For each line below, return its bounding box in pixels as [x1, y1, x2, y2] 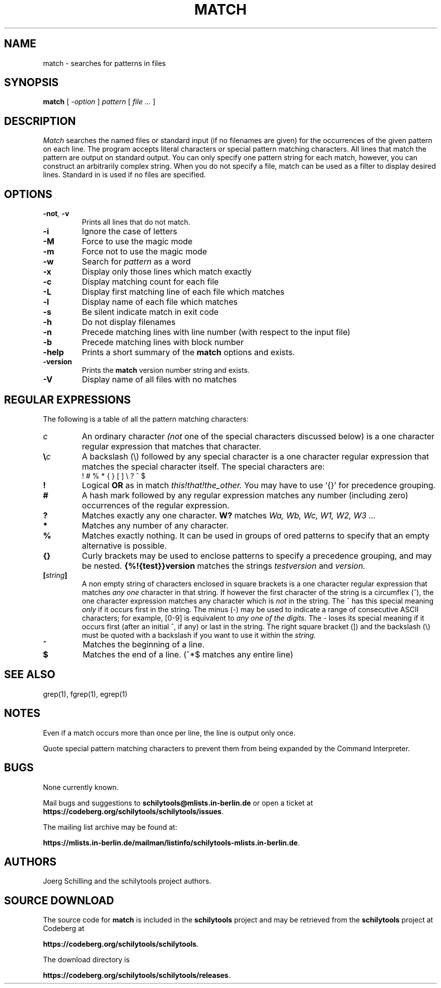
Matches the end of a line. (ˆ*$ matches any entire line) [83, 649, 293, 660]
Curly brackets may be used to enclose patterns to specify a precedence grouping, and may [82, 550, 432, 561]
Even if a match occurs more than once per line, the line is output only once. [43, 728, 296, 737]
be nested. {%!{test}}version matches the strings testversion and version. [82, 560, 365, 571]
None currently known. [43, 782, 119, 792]
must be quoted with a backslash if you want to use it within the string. [82, 630, 316, 639]
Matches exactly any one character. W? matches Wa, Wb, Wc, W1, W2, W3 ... [82, 510, 376, 520]
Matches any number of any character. [82, 520, 229, 531]
